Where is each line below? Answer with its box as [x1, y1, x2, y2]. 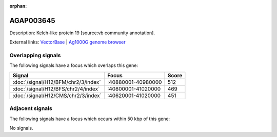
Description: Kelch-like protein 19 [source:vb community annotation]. [9, 30, 155, 36]
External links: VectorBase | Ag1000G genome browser [9, 39, 126, 45]
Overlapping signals [9, 52, 61, 59]
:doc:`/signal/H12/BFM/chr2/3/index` [12, 78, 101, 85]
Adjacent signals [9, 105, 52, 112]
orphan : [9, 3, 27, 9]
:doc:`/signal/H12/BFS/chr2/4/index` [12, 85, 100, 92]
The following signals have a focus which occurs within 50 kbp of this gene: [9, 116, 170, 122]
